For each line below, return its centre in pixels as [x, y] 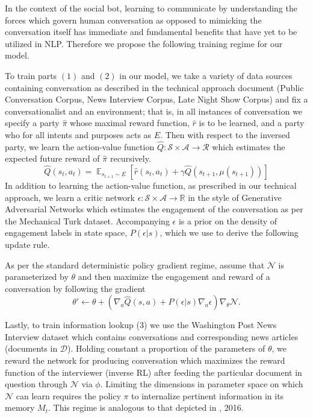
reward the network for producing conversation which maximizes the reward [145, 360]
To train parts [31, 75]
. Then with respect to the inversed [225, 134]
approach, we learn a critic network [70, 197]
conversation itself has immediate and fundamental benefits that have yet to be [151, 32]
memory [20, 407]
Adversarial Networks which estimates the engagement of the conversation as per [154, 209]
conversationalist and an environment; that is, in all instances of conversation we [154, 111]
